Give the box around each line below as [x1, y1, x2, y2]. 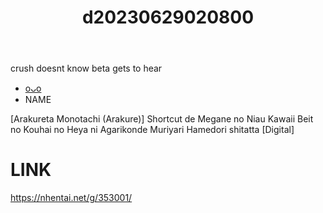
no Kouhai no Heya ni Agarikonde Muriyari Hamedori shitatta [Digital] [10, 124, 295, 136]
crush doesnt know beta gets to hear [10, 62, 163, 75]
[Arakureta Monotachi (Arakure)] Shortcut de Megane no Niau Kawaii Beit [10, 113, 314, 125]
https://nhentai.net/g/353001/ [10, 192, 133, 204]
